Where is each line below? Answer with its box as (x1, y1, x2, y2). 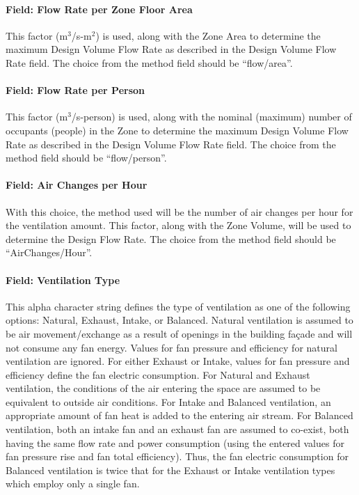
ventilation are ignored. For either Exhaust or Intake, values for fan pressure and (6, 354, 350, 368)
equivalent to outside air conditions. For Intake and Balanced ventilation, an (6, 394, 331, 409)
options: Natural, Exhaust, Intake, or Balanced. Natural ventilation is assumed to (6, 313, 353, 327)
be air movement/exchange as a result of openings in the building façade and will (6, 326, 353, 340)
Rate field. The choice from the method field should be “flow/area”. (6, 55, 293, 70)
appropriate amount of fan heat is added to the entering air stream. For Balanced (6, 408, 353, 423)
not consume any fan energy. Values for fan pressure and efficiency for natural (6, 340, 337, 354)
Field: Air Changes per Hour (6, 178, 147, 192)
